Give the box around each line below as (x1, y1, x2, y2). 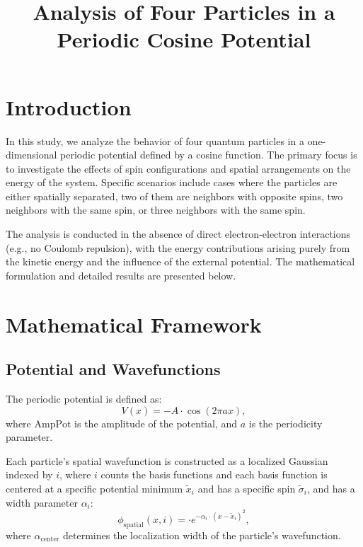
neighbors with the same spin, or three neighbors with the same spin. (6, 202, 306, 217)
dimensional (6, 147, 57, 162)
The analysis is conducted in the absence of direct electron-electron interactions (6, 226, 351, 241)
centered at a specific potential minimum (6, 480, 183, 495)
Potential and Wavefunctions (6, 358, 221, 380)
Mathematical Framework (6, 309, 262, 338)
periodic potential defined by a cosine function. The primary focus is (60, 147, 357, 162)
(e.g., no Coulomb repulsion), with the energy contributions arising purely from (6, 240, 350, 255)
